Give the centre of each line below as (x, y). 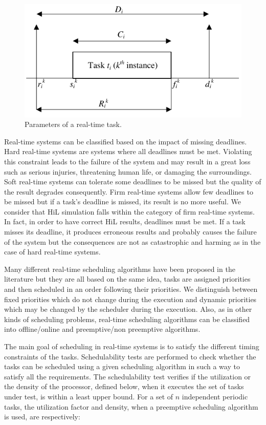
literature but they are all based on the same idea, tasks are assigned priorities (127, 279)
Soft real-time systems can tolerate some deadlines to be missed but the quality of (133, 182)
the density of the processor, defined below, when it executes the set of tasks (124, 386)
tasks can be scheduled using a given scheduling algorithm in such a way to (122, 366)
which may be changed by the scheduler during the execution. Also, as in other (128, 309)
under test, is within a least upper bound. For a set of (89, 396)
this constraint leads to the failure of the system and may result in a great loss (127, 161)
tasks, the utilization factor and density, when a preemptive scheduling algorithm (131, 406)
